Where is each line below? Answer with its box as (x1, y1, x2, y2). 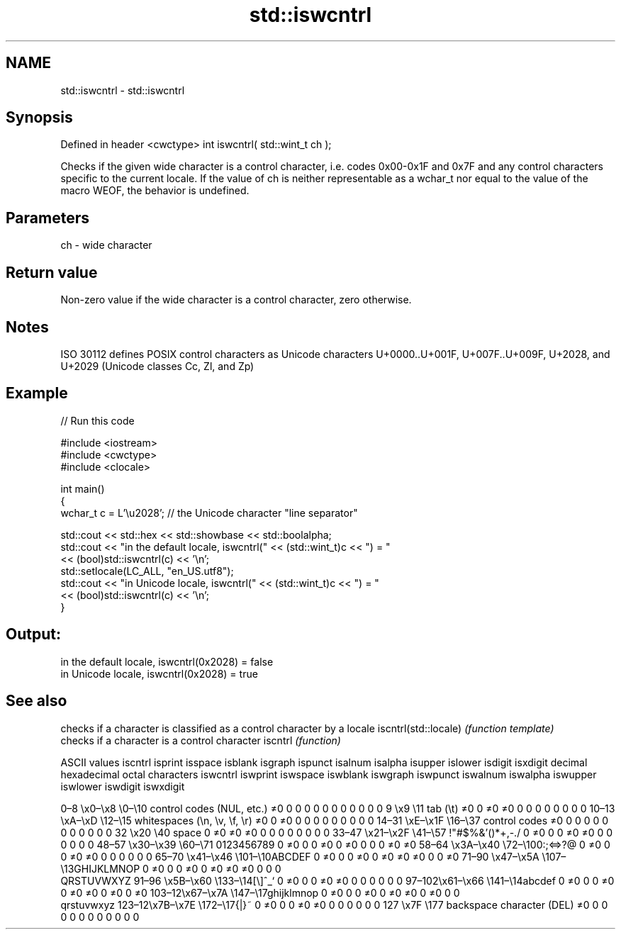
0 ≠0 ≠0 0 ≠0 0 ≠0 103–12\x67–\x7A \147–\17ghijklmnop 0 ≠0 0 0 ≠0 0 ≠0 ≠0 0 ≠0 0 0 (60, 886, 460, 899)
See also (6, 692, 67, 710)
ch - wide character (60, 239, 152, 252)
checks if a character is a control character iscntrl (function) (60, 734, 341, 746)
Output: (6, 625, 61, 644)
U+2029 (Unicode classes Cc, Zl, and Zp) (60, 359, 254, 372)
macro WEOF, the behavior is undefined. (60, 184, 250, 197)
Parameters (6, 208, 89, 227)
